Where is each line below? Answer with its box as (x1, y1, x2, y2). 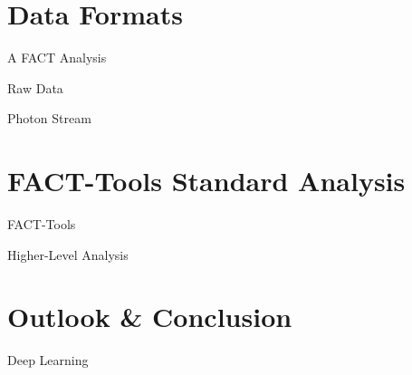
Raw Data (7, 78, 63, 97)
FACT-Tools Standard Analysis (7, 162, 406, 199)
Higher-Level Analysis (7, 245, 129, 264)
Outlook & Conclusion (7, 298, 292, 335)
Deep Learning (7, 351, 89, 370)
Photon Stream (7, 109, 91, 128)
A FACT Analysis (7, 48, 107, 67)
